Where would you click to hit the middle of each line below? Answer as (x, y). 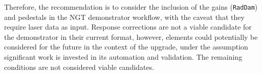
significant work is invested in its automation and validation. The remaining (123, 57)
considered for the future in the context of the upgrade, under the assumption (126, 47)
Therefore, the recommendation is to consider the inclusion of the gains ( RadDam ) (131, 7)
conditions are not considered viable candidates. (79, 67)
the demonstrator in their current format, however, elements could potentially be (131, 36)
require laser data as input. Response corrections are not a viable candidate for (128, 27)
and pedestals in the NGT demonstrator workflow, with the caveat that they (124, 17)
